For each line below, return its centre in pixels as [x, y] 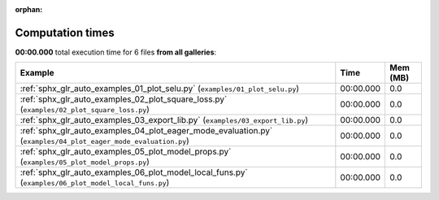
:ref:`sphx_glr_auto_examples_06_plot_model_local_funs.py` [134, 172]
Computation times [65, 33]
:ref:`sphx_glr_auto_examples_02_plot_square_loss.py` [124, 99]
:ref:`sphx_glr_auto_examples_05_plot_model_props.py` [126, 152]
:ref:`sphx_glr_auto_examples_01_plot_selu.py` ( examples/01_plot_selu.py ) [160, 89]
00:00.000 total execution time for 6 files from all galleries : [116, 52]
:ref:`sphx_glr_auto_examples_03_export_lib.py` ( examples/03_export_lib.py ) [164, 120]
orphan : [29, 9]
